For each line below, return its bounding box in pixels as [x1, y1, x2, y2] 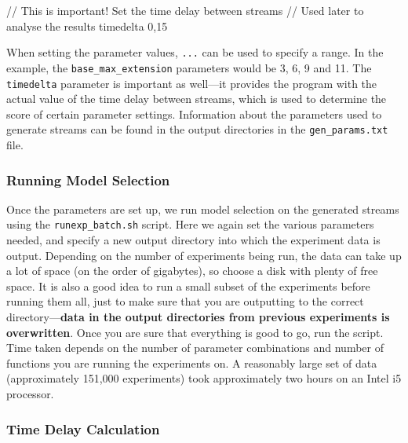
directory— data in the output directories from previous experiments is [6, 309, 390, 325]
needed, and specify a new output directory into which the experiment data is [6, 232, 381, 248]
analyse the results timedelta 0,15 [6, 17, 168, 34]
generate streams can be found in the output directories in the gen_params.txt [6, 121, 388, 137]
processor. [6, 386, 54, 401]
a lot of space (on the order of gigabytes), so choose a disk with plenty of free [6, 262, 378, 279]
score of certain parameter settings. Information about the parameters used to [6, 105, 382, 122]
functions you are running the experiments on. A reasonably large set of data [6, 354, 377, 371]
